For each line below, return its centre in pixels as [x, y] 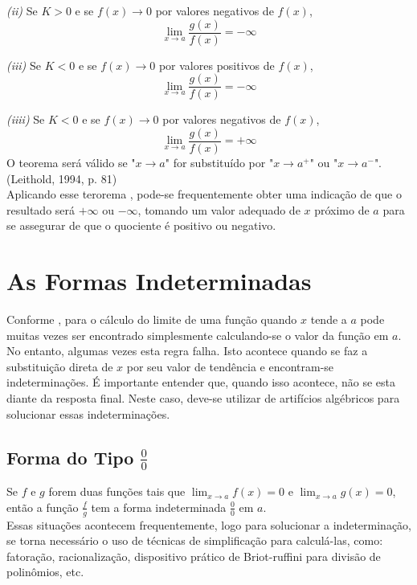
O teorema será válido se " [71, 162]
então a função [43, 507]
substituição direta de [60, 366]
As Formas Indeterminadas [159, 281]
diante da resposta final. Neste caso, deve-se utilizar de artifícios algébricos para [203, 398]
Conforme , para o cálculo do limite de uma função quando [152, 319]
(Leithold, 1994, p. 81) [62, 178]
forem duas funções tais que [117, 491]
